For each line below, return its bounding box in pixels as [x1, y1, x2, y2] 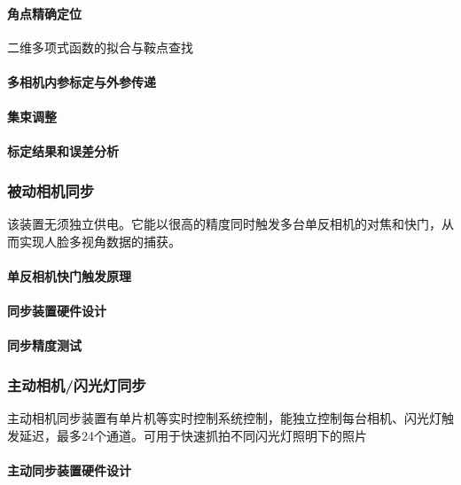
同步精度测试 [7, 336, 82, 355]
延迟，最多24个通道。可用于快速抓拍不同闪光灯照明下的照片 [19, 426, 367, 444]
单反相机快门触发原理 [7, 266, 131, 285]
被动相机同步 [7, 179, 95, 201]
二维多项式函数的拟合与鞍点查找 [7, 37, 193, 56]
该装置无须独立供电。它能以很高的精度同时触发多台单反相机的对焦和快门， [7, 215, 441, 233]
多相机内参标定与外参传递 [7, 72, 156, 90]
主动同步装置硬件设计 [7, 460, 131, 479]
